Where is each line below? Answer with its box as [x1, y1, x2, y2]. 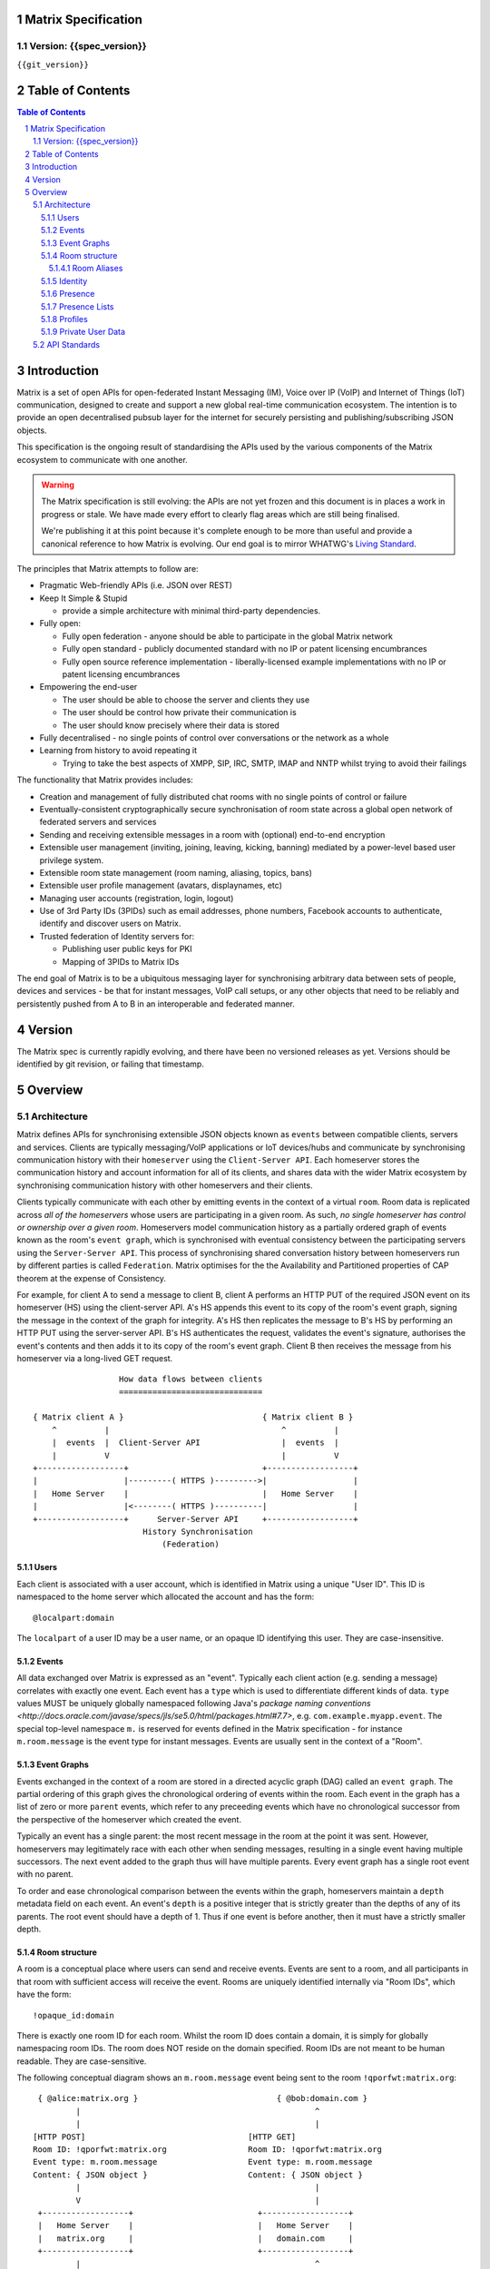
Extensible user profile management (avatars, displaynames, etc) [39, 880, 283, 891]
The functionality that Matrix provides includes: [16, 774, 194, 785]
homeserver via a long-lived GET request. [16, 1352, 173, 1363]
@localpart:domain [33, 1612, 115, 1623]
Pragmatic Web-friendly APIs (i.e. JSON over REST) [39, 580, 233, 591]
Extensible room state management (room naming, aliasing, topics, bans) [39, 867, 313, 878]
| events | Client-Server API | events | [51, 1438, 339, 1448]
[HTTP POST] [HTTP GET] [33, 2131, 297, 2142]
